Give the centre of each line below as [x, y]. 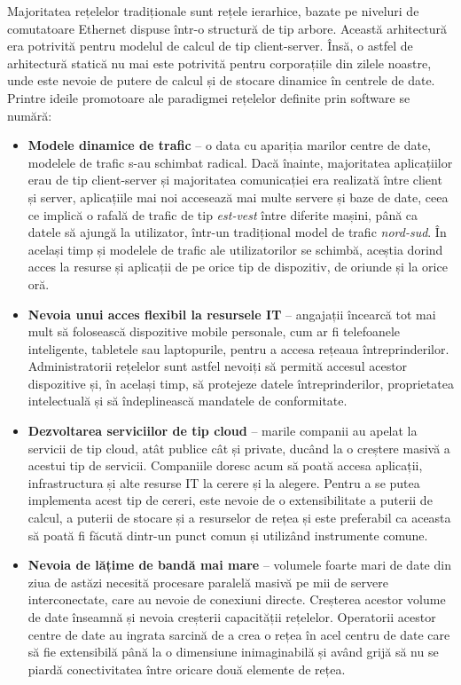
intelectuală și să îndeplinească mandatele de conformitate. [188, 401]
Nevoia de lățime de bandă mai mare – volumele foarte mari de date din [239, 565]
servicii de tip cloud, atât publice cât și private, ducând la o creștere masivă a [239, 448]
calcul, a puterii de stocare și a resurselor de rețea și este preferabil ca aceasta [239, 518]
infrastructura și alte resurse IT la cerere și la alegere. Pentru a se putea [224, 482]
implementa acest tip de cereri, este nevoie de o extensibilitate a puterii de [230, 500]
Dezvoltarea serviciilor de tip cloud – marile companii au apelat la [223, 431]
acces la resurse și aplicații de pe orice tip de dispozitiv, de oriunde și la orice [238, 267]
